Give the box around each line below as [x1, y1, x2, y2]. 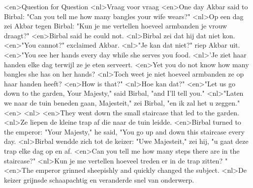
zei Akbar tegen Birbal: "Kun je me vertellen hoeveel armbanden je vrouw [4, 21, 227, 31]
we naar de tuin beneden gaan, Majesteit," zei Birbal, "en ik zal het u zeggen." [4, 97, 240, 107]
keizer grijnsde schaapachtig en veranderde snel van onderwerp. [4, 174, 194, 185]
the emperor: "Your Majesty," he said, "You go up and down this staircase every [4, 126, 245, 136]
